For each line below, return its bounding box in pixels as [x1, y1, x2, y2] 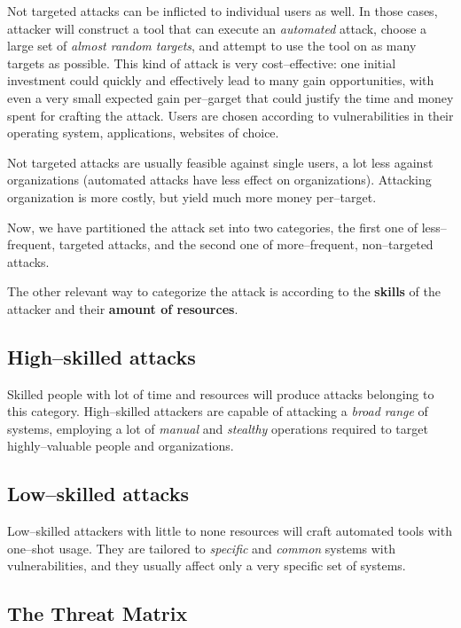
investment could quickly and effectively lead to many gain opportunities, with [7, 71, 434, 90]
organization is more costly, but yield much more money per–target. [7, 187, 377, 206]
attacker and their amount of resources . [7, 299, 238, 318]
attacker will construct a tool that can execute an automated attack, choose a [7, 19, 427, 37]
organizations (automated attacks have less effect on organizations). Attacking [7, 170, 432, 189]
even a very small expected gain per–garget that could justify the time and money [7, 88, 454, 106]
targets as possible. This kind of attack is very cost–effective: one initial [7, 53, 396, 72]
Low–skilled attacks [7, 480, 189, 507]
